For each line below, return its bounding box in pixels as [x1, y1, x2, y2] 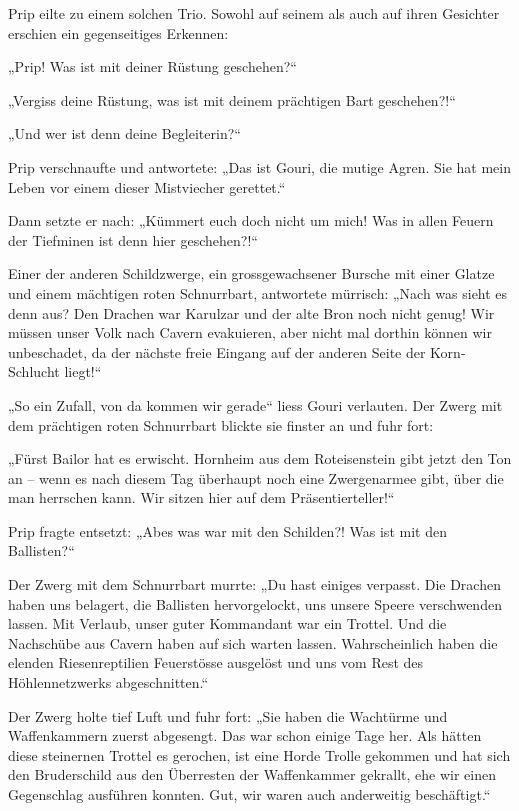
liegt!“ [64, 361, 102, 382]
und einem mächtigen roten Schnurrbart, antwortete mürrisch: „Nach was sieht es [8, 282, 508, 303]
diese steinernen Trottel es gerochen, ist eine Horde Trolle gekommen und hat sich [8, 744, 511, 765]
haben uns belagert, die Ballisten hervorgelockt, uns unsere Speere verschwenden [8, 593, 502, 614]
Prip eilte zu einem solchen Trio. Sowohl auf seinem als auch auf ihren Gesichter [8, 3, 500, 23]
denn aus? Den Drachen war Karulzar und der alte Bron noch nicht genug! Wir [8, 302, 495, 323]
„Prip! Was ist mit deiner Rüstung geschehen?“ [8, 56, 297, 77]
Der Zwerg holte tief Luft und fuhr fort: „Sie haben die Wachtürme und [8, 705, 448, 726]
